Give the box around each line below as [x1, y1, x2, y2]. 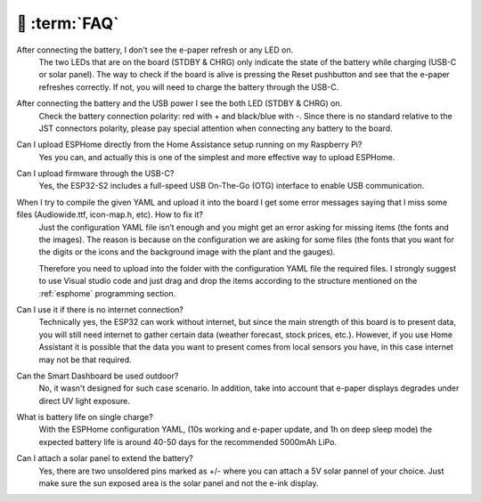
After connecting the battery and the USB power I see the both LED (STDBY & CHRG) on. [16, 98, 343, 109]
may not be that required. [38, 354, 133, 365]
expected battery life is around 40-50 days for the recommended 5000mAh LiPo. [38, 436, 338, 447]
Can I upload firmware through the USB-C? [16, 168, 175, 179]
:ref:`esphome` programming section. [38, 287, 176, 298]
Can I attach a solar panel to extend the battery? [16, 453, 193, 464]
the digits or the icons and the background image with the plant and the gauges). [38, 247, 336, 257]
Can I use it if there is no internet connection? [16, 304, 184, 315]
